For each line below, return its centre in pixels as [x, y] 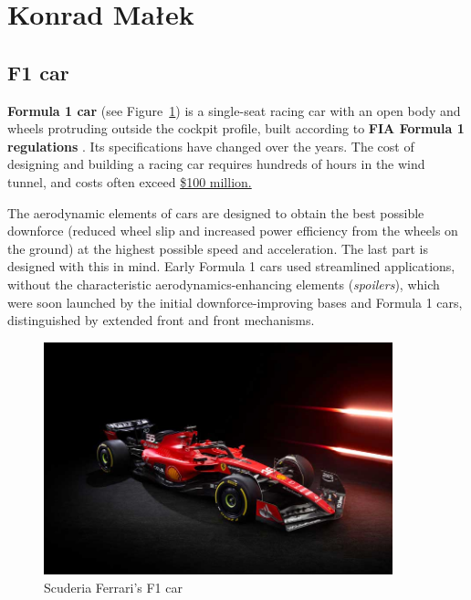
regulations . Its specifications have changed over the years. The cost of [211, 146]
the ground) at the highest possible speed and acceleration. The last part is [218, 248]
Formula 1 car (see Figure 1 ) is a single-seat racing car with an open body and [234, 110]
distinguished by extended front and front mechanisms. [161, 320]
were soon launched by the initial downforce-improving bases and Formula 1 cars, [235, 302]
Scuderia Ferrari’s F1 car [113, 587]
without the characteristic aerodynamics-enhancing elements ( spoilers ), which [224, 284]
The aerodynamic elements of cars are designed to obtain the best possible [216, 212]
